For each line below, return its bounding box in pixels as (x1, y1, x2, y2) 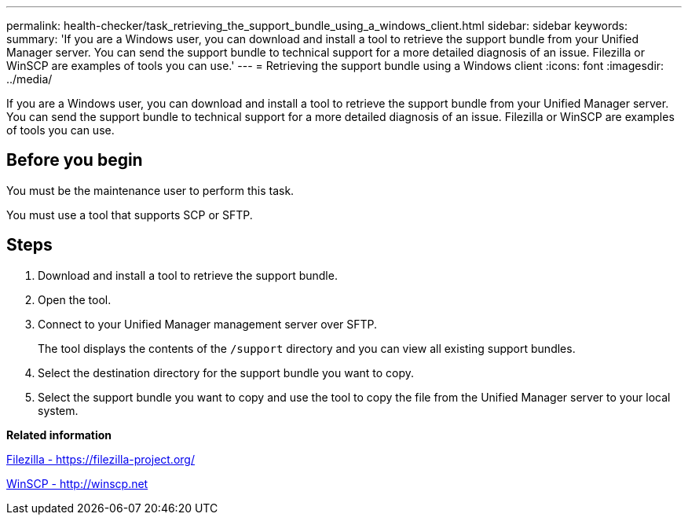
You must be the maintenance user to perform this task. (6, 183, 295, 197)
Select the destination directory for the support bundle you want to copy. (38, 365, 415, 380)
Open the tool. (38, 292, 112, 306)
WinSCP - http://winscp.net (6, 476, 148, 490)
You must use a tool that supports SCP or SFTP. (6, 207, 253, 222)
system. (38, 403, 79, 417)
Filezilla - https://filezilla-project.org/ (6, 452, 195, 466)
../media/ (6, 72, 53, 86)
